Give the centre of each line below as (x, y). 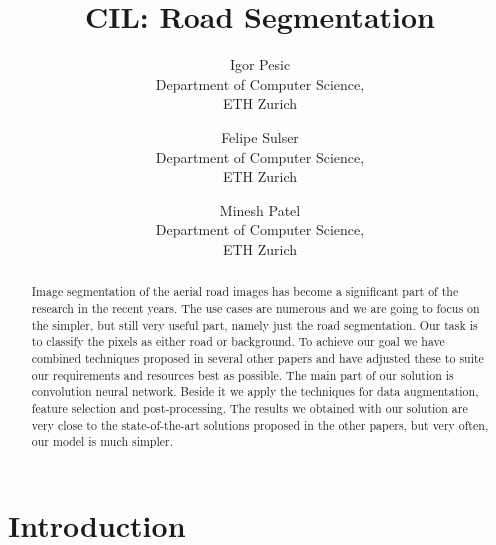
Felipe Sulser (260, 136)
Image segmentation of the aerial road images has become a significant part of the (245, 291)
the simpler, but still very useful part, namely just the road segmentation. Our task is (254, 324)
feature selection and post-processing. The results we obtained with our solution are (249, 407)
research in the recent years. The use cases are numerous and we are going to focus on (255, 307)
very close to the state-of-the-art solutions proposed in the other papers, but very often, (260, 424)
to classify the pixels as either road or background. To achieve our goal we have (238, 341)
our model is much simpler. (102, 441)
